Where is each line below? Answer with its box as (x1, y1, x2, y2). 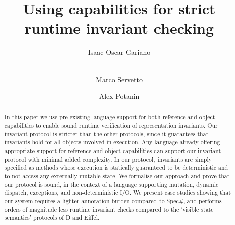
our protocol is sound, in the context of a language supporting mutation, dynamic (4, 180, 219, 188)
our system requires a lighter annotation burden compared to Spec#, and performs (4, 197, 222, 205)
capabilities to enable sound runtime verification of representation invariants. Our (4, 121, 218, 130)
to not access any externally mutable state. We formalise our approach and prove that (4, 172, 230, 180)
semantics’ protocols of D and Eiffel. (4, 213, 100, 222)
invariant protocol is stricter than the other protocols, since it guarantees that (4, 129, 209, 138)
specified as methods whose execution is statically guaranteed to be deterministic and (4, 163, 228, 172)
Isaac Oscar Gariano (88, 47, 151, 57)
